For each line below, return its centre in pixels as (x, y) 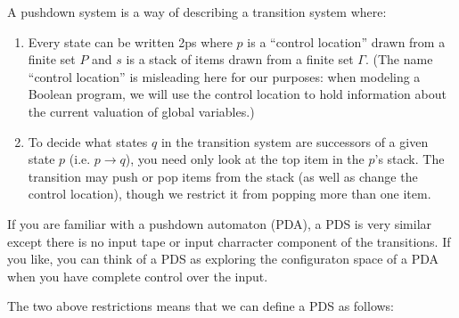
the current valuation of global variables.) (141, 111)
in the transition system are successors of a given (295, 141)
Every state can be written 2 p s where (130, 41)
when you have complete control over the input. (138, 276)
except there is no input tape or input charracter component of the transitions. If (229, 241)
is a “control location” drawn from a (346, 41)
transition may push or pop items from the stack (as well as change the (223, 176)
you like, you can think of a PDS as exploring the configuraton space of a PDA (223, 259)
